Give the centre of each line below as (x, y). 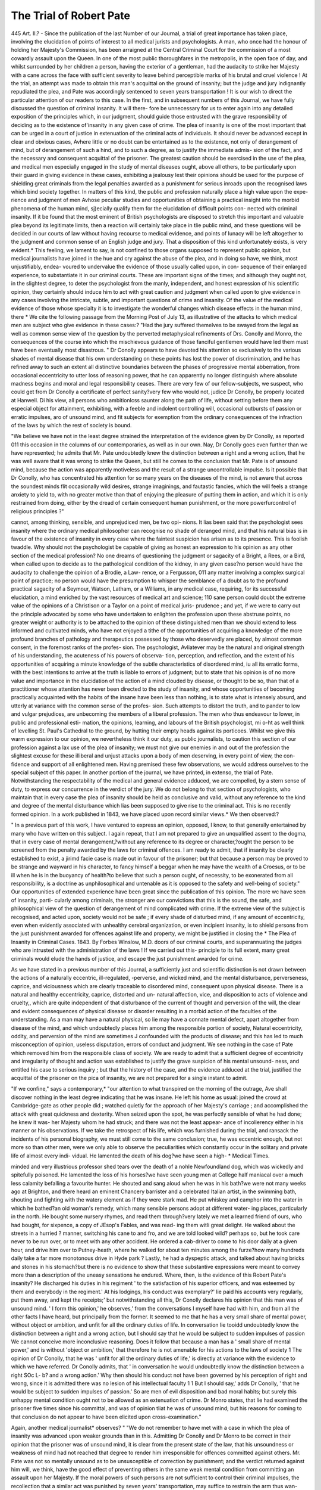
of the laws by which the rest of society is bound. (71, 425)
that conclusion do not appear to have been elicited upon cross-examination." (106, 1417)
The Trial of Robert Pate (71, 15)
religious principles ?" (38, 511)
